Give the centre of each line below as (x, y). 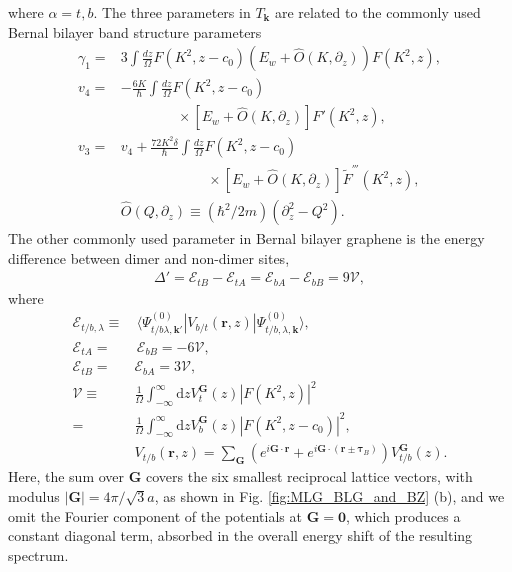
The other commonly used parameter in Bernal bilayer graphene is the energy (246, 238)
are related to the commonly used (377, 12)
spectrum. (38, 554)
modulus (34, 495)
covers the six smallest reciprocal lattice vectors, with (309, 476)
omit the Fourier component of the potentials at (155, 515)
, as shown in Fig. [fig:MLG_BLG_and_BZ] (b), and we (329, 495)
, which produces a (403, 515)
